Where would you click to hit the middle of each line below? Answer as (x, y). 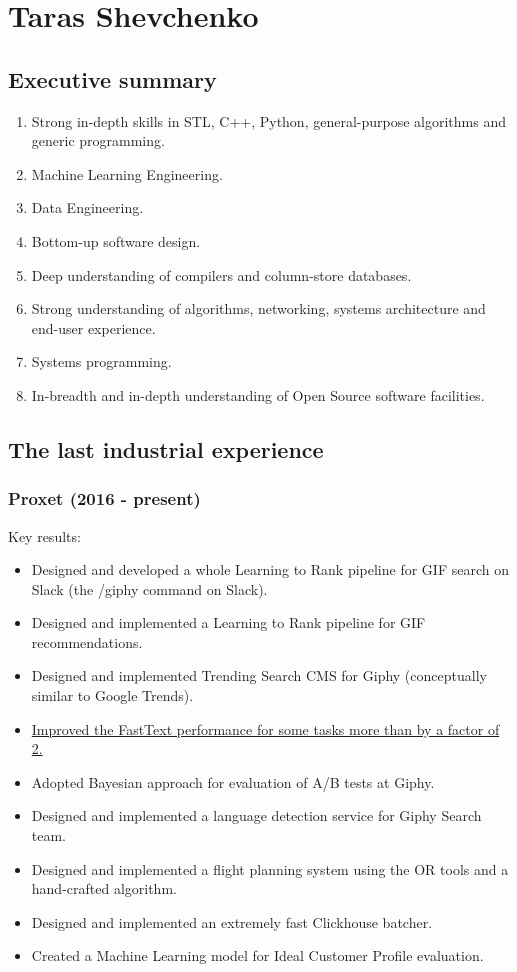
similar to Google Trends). (112, 695)
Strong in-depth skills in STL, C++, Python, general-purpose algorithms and (269, 120)
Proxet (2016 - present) (104, 498)
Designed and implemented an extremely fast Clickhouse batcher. (232, 921)
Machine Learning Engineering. (127, 173)
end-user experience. (93, 327)
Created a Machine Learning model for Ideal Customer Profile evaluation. (257, 955)
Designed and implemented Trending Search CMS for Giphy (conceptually (259, 675)
